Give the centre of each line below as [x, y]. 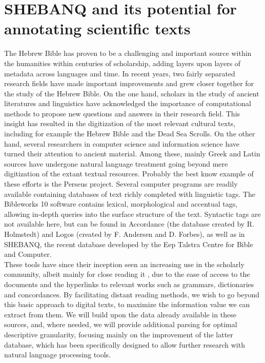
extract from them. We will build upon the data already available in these [120, 314]
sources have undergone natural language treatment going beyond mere [116, 163]
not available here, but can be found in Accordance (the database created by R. [129, 224]
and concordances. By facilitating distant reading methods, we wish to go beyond [132, 294]
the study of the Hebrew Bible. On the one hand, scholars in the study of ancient [132, 93]
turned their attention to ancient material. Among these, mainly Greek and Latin [132, 154]
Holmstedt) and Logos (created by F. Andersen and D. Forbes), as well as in [125, 234]
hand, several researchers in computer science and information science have [122, 143]
